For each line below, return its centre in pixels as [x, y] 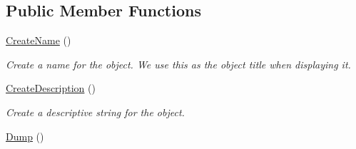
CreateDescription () [51, 88]
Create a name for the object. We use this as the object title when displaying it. [178, 64]
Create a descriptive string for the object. [95, 112]
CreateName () [39, 40]
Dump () [25, 136]
